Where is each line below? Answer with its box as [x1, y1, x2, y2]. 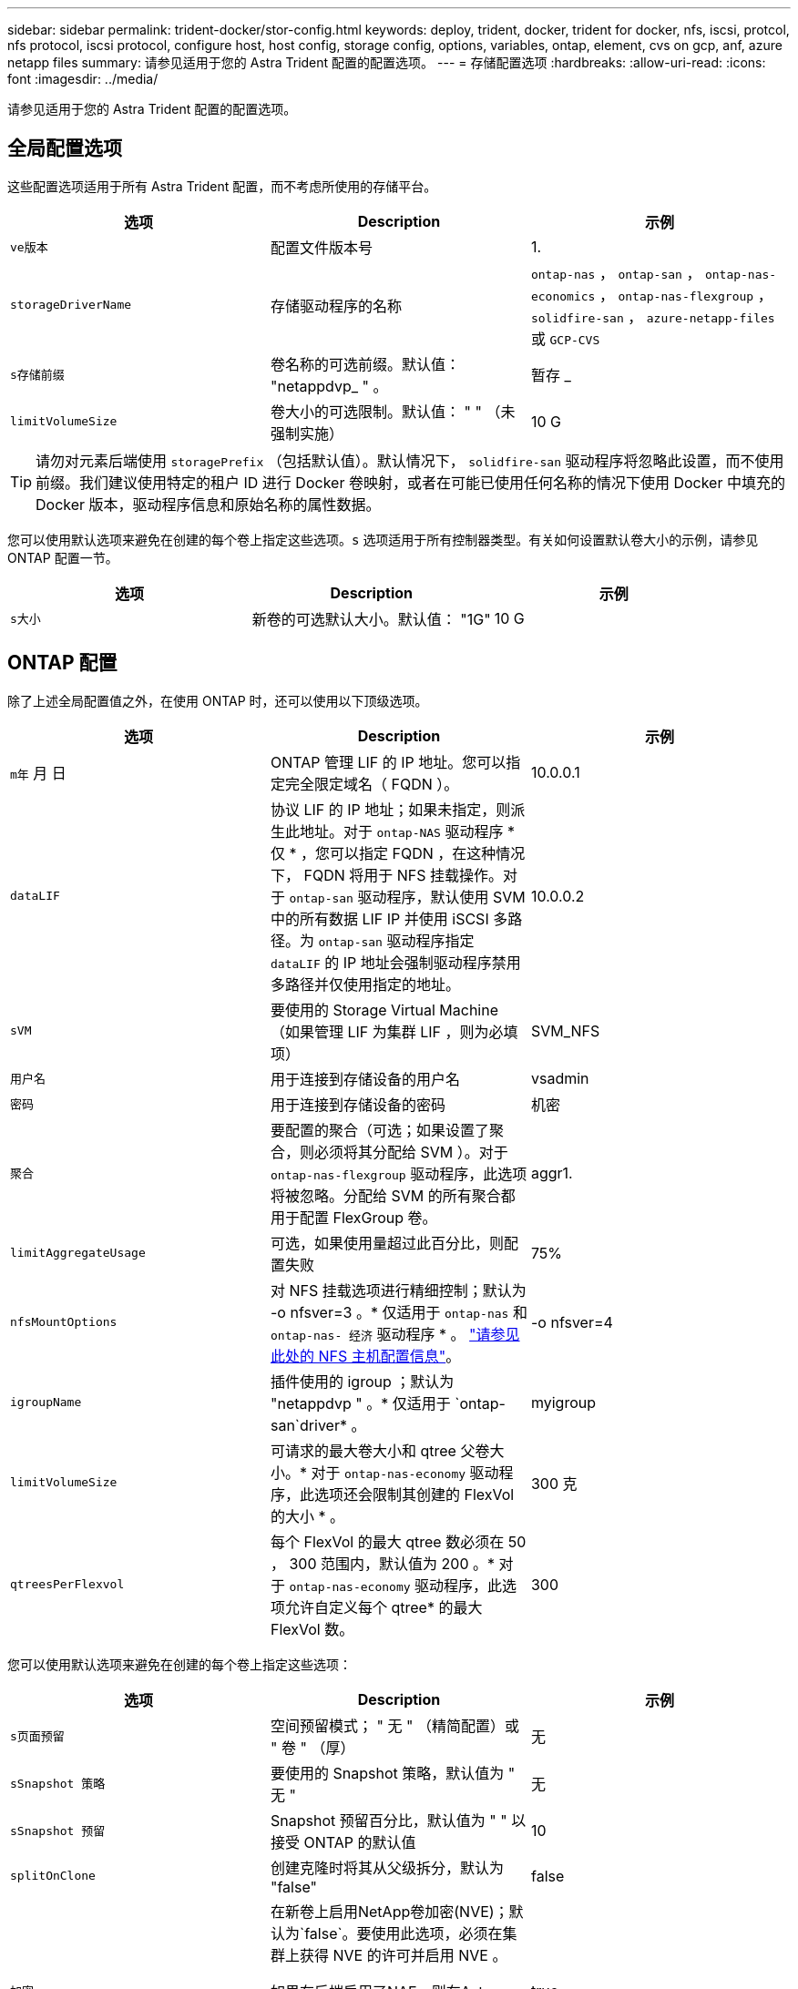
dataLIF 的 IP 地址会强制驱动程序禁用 [270, 953, 521, 972]
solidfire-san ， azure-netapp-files [530, 307, 775, 326]
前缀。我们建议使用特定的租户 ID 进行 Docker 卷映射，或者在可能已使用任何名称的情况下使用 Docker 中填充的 [36, 473, 785, 492]
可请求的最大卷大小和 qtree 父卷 [270, 1441, 490, 1460]
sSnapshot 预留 [10, 1824, 106, 1839]
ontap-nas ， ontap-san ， [530, 263, 701, 282]
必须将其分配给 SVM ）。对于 [313, 1142, 508, 1161]
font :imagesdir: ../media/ [7, 71, 159, 87]
